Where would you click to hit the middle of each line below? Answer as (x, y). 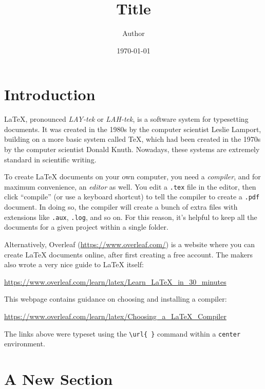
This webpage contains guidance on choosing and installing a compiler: (116, 299)
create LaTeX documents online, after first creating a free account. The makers (128, 254)
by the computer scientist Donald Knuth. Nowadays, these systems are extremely (132, 149)
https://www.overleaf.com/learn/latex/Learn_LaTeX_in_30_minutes (115, 281)
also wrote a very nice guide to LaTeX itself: (74, 264)
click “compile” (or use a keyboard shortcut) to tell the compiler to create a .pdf (132, 197)
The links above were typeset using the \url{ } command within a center (122, 333)
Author (134, 33)
